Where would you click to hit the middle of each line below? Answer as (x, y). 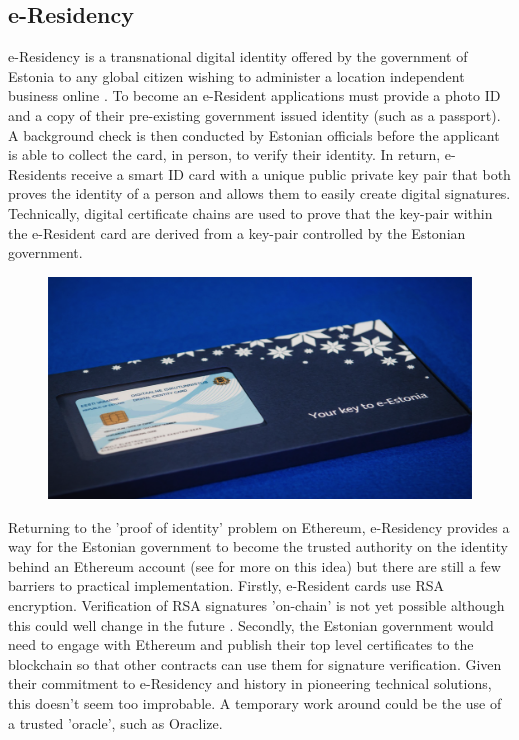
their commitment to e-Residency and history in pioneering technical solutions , (250, 683)
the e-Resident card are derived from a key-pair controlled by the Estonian (237, 232)
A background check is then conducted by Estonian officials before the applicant (254, 134)
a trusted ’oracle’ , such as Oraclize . (115, 722)
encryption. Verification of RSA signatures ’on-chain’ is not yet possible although (256, 605)
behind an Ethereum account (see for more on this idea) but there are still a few (254, 565)
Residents (37, 173)
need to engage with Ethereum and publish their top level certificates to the (241, 644)
